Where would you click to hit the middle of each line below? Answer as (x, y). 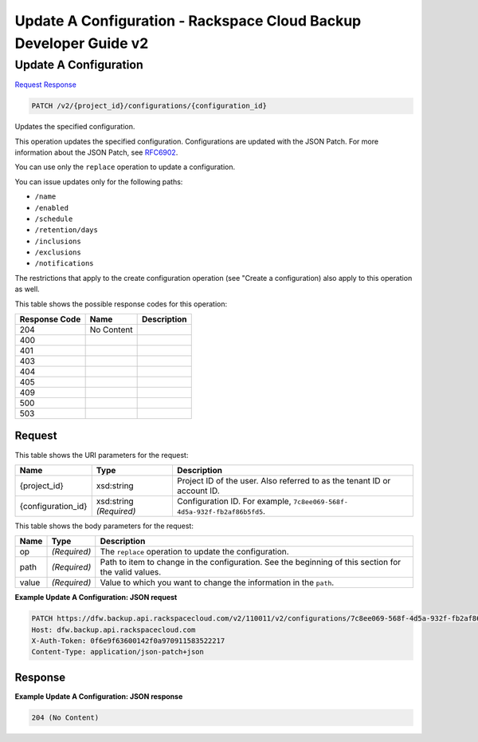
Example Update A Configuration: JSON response (99, 696)
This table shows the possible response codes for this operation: (121, 304)
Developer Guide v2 (82, 43)
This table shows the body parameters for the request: (104, 526)
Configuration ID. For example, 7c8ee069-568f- (262, 501)
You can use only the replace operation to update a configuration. (125, 167)
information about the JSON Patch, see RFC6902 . (96, 152)
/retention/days (67, 230)
